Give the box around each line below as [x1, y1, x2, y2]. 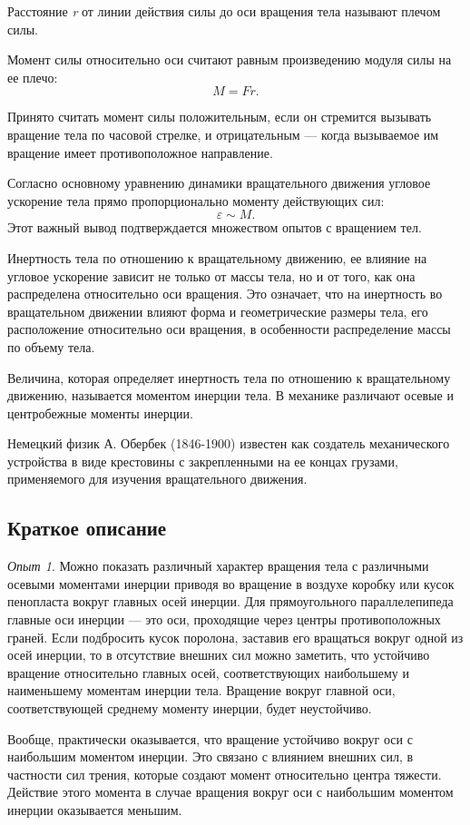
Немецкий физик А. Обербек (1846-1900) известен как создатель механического [7, 434, 450, 453]
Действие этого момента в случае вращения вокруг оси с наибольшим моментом [7, 782, 454, 801]
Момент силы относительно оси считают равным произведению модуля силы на [7, 50, 452, 69]
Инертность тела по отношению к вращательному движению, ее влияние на [7, 248, 427, 267]
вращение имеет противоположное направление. [7, 142, 273, 162]
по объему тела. [7, 337, 95, 356]
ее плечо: [7, 67, 58, 86]
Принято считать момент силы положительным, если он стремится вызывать [7, 107, 432, 126]
